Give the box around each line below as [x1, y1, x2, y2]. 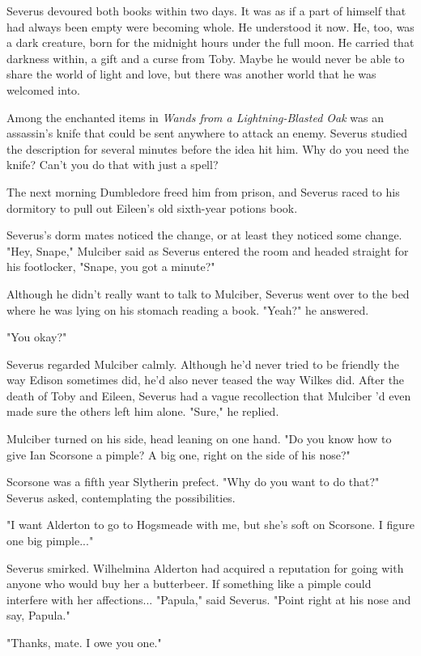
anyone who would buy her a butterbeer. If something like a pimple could [6, 575, 372, 592]
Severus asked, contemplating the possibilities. [6, 489, 236, 506]
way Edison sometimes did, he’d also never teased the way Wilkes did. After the [6, 371, 405, 388]
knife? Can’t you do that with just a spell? [6, 156, 219, 173]
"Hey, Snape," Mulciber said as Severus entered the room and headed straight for [6, 242, 409, 259]
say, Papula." [6, 607, 70, 624]
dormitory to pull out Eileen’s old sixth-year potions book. [6, 199, 298, 216]
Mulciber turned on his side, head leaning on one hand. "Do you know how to [6, 430, 392, 447]
